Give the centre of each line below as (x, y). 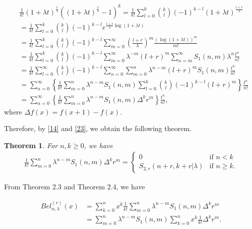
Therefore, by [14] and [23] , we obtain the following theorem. (98, 128)
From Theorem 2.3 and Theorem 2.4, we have (75, 187)
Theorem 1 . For (31, 145)
